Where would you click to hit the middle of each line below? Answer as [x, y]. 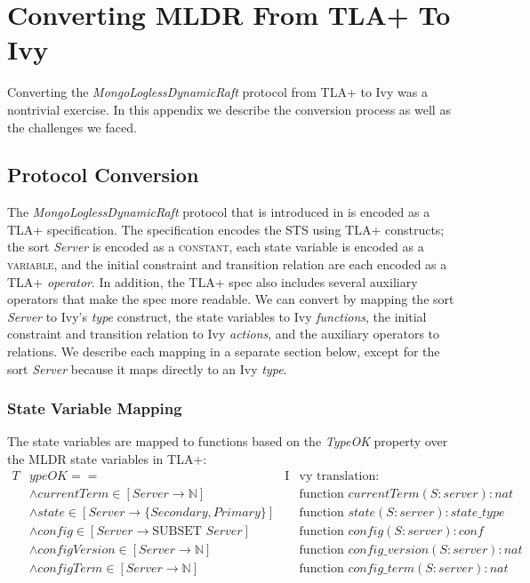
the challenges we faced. [72, 127]
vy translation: [339, 476]
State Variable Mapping [95, 408]
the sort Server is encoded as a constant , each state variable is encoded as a [216, 247]
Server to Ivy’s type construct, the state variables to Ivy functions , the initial [217, 316]
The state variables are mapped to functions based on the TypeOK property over [228, 441]
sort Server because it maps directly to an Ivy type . [147, 368]
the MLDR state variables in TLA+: [107, 459]
